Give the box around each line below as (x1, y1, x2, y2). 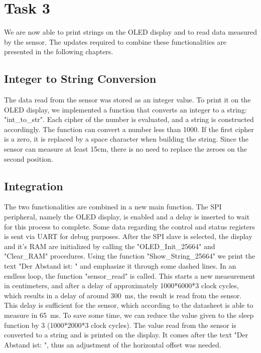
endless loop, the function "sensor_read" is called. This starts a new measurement (4, 270, 255, 281)
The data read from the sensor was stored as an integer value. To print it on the (4, 94, 251, 105)
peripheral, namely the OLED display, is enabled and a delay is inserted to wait (4, 211, 250, 222)
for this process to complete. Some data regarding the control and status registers (4, 221, 255, 231)
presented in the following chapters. (4, 46, 113, 57)
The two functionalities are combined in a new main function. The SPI (4, 201, 222, 212)
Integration (4, 178, 63, 193)
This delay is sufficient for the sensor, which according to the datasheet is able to (4, 300, 253, 310)
